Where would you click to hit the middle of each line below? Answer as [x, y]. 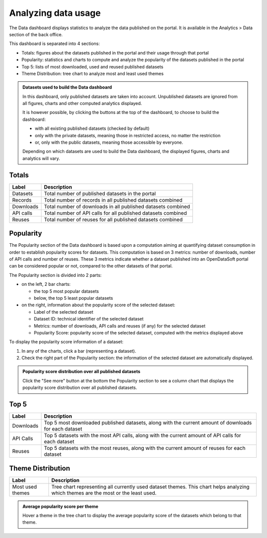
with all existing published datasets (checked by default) [92, 128]
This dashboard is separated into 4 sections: [54, 44]
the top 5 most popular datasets [66, 291]
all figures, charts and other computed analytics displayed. [82, 104]
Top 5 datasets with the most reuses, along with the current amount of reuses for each [145, 448]
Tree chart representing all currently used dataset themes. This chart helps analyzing [150, 486]
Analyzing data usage [55, 13]
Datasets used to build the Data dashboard [67, 87]
